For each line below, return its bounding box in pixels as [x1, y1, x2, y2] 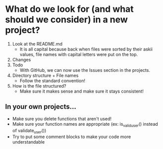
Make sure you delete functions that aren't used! [12, 115, 112, 122]
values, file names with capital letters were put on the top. [19, 51, 138, 57]
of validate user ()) [12, 127, 47, 135]
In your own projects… [5, 102, 77, 111]
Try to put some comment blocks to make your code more [12, 134, 131, 140]
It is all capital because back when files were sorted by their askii [19, 46, 153, 52]
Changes [12, 56, 31, 62]
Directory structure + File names [12, 72, 79, 78]
